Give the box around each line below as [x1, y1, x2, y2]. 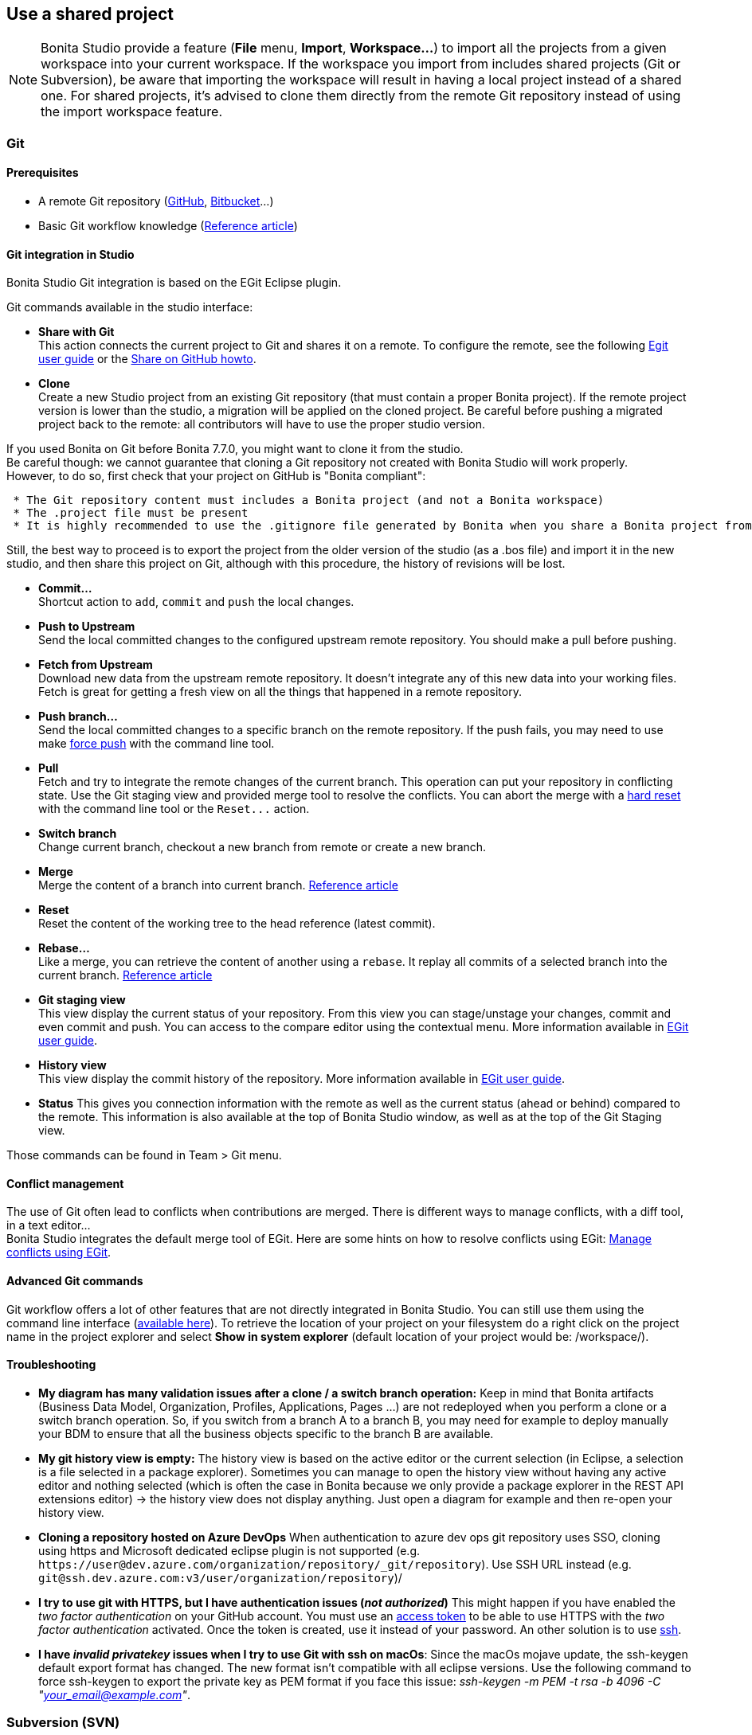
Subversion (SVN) [6, 1714, 120, 1731]
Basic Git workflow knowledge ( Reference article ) [38, 219, 298, 233]
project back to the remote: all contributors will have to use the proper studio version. [38, 417, 486, 432]
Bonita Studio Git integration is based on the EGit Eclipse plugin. [6, 275, 342, 290]
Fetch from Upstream [38, 658, 153, 672]
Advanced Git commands [6, 1274, 143, 1288]
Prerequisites [6, 166, 79, 180]
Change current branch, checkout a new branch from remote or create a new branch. [38, 840, 487, 854]
